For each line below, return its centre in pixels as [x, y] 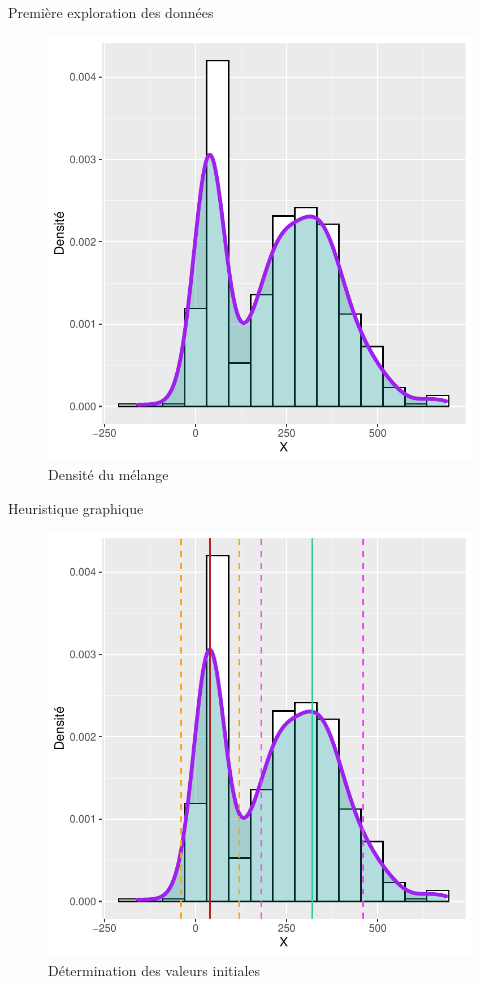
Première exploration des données [111, 12]
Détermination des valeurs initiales [154, 969]
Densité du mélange [108, 474]
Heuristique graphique [76, 507]
